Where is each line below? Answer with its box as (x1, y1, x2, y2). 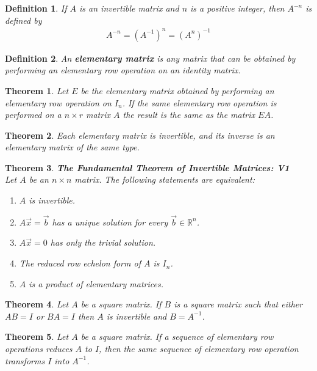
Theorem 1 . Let (5, 84, 69, 97)
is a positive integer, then (190, 2, 285, 14)
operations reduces (5, 342, 73, 355)
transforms (5, 354, 45, 367)
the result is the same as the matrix (123, 108, 255, 121)
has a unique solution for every (52, 215, 168, 228)
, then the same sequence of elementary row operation (99, 342, 299, 355)
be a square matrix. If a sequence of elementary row (80, 330, 274, 343)
